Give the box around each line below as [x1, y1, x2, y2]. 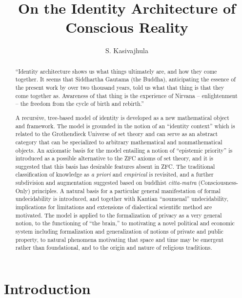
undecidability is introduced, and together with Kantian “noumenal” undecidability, [15, 195, 229, 203]
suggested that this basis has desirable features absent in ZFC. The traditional [15, 162, 215, 170]
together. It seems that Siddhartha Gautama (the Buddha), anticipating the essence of [15, 75, 236, 83]
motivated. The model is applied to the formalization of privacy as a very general [15, 211, 222, 219]
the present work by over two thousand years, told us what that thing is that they [15, 83, 224, 92]
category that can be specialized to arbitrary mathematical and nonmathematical [15, 138, 222, 146]
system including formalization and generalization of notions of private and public [15, 227, 223, 236]
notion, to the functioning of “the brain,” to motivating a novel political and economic [15, 219, 235, 227]
